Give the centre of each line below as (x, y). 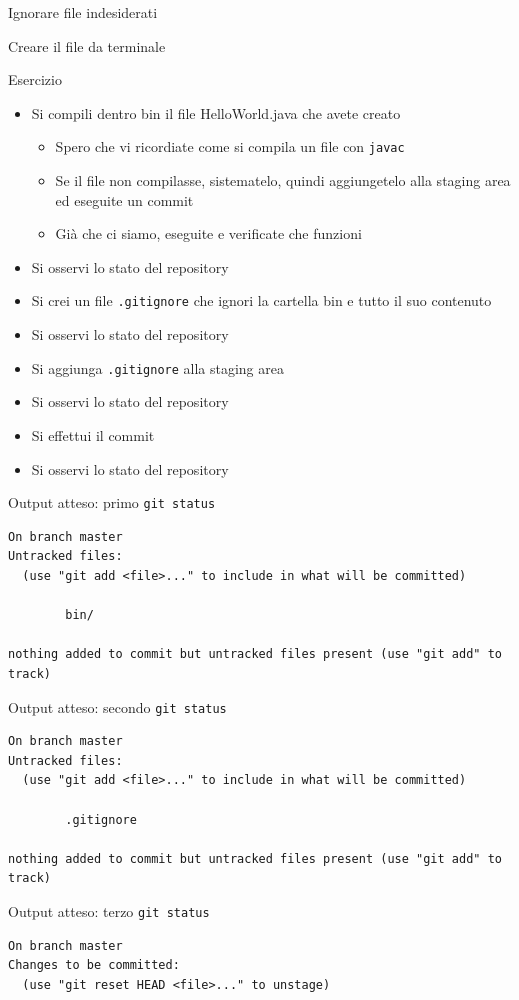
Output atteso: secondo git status (117, 706)
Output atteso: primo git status (112, 502)
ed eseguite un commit (124, 199)
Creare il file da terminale (87, 45)
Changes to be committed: (94, 965)
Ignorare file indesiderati (83, 12)
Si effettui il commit (93, 434)
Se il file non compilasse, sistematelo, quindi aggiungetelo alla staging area (283, 180)
